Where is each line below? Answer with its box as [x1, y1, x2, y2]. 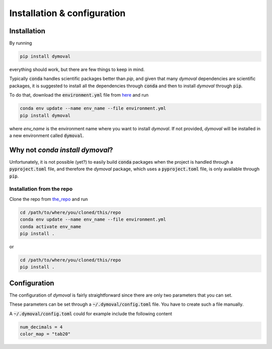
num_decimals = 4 [20, 324, 63, 330]
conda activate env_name [20, 224, 82, 229]
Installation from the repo [9, 185, 73, 192]
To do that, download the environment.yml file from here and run [9, 92, 149, 98]
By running [9, 40, 32, 46]
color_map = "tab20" [20, 331, 71, 337]
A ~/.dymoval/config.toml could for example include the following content [9, 310, 172, 317]
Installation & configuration [9, 8, 126, 19]
